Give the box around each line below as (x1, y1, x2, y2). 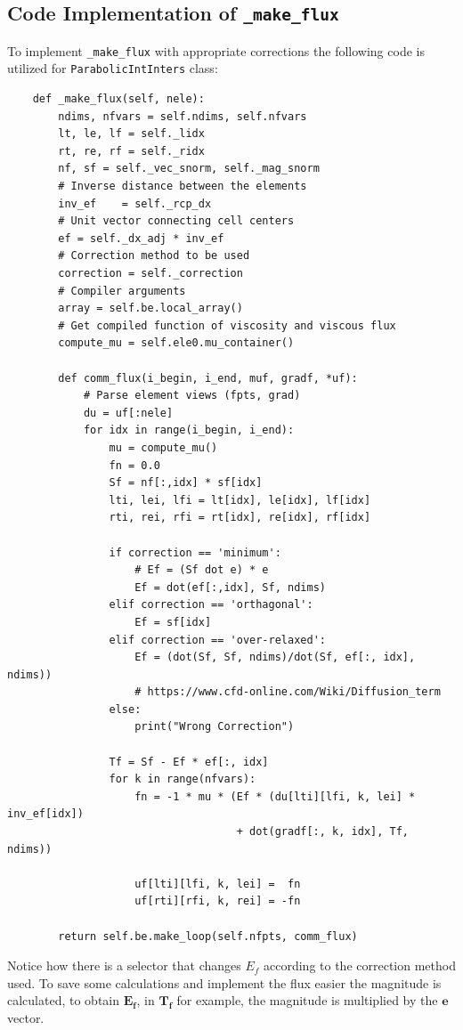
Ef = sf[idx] (134, 615, 212, 629)
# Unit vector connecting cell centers (58, 215, 295, 228)
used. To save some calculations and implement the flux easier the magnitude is (7, 973, 442, 992)
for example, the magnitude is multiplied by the (176, 991, 438, 1010)
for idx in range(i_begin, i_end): (83, 424, 295, 437)
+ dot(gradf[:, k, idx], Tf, (236, 825, 410, 839)
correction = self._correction (58, 267, 243, 280)
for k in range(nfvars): (109, 773, 256, 786)
